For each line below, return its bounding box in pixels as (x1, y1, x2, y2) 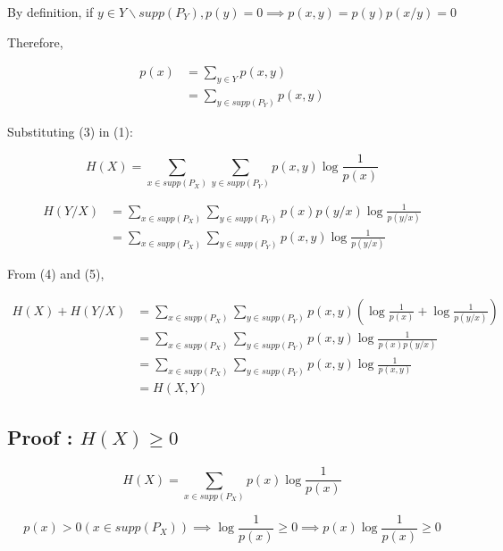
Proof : (7, 423, 73, 451)
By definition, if (7, 3, 94, 21)
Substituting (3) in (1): (7, 121, 133, 140)
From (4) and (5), (7, 264, 105, 283)
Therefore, (7, 32, 63, 51)
